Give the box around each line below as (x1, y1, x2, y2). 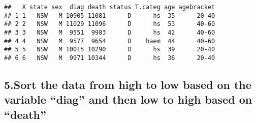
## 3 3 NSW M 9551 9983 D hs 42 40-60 (4, 28, 215, 36)
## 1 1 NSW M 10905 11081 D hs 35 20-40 (4, 12, 215, 19)
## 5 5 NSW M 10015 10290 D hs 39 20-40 (4, 46, 215, 53)
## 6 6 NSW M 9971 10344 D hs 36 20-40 (4, 54, 215, 61)
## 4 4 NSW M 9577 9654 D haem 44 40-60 (4, 37, 215, 45)
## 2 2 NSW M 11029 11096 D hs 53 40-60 (4, 20, 215, 28)
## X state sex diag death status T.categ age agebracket (4, 4, 215, 11)
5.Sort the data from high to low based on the (4, 76, 251, 92)
